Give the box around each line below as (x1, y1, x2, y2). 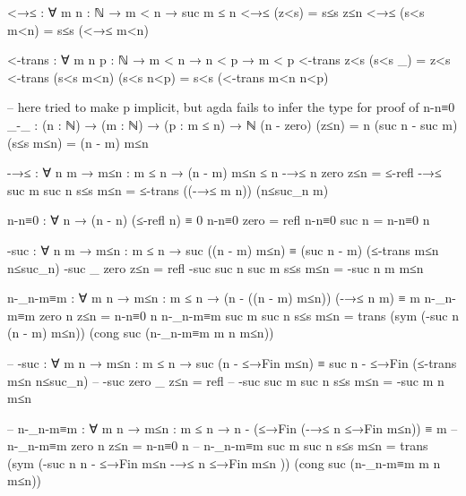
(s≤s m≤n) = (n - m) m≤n (7, 133, 149, 151)
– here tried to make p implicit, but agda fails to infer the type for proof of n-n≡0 (7, 98, 455, 116)
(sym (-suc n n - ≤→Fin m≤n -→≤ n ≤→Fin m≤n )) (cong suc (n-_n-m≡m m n (7, 453, 441, 472)
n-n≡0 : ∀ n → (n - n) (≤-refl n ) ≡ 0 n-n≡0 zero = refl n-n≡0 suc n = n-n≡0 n (7, 210, 430, 229)
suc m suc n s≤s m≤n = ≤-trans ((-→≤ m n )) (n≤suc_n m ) (7, 180, 329, 199)
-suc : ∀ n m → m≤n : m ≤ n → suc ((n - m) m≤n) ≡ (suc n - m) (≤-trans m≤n (7, 240, 439, 259)
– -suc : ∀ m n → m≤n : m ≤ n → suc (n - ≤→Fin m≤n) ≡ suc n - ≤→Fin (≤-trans (7, 353, 457, 372)
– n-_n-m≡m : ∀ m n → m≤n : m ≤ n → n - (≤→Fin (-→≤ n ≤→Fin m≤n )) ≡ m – (7, 418, 458, 437)
